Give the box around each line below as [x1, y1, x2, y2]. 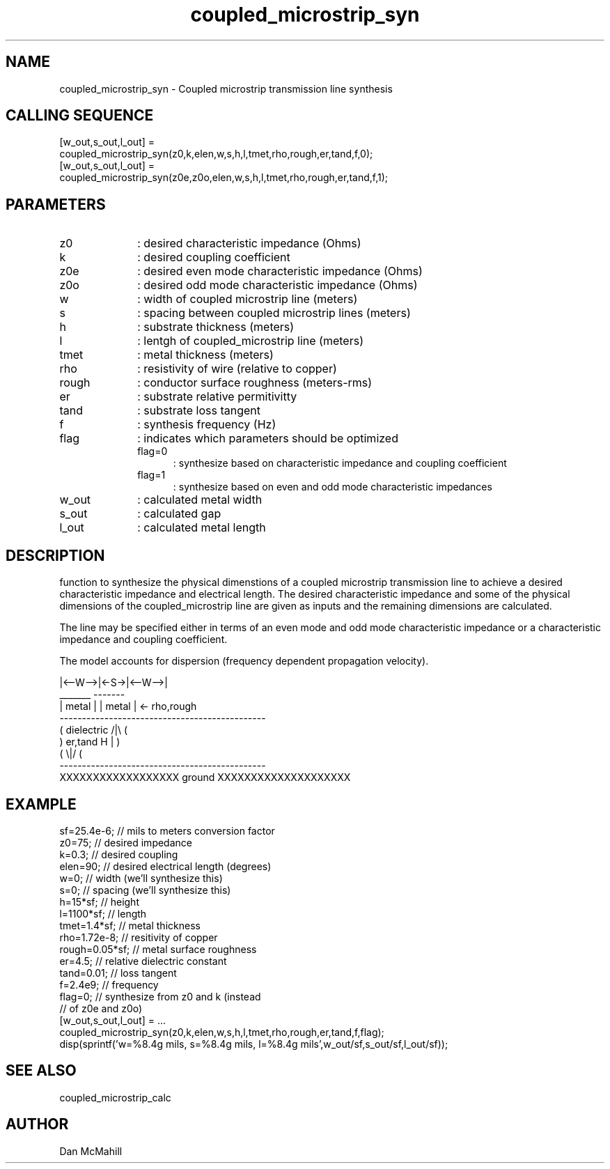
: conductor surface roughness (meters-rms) [137, 376, 373, 390]
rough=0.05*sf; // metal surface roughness [59, 943, 257, 955]
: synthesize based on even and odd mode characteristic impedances [173, 481, 492, 493]
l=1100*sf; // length [59, 907, 147, 920]
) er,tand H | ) [59, 736, 120, 748]
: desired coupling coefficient [137, 250, 290, 265]
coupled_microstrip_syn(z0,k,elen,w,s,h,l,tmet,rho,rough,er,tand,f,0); [59, 148, 373, 160]
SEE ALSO [6, 1062, 77, 1080]
